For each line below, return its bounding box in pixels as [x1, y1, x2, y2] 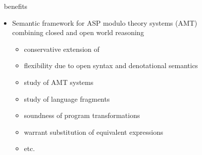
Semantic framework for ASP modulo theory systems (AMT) [12, 17, 198, 28]
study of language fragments [24, 93, 110, 104]
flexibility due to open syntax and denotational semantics [24, 60, 198, 71]
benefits [3, 1, 28, 11]
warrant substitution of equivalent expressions [24, 126, 163, 137]
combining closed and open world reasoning [12, 27, 144, 38]
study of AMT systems [24, 77, 94, 87]
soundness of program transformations [24, 110, 140, 120]
